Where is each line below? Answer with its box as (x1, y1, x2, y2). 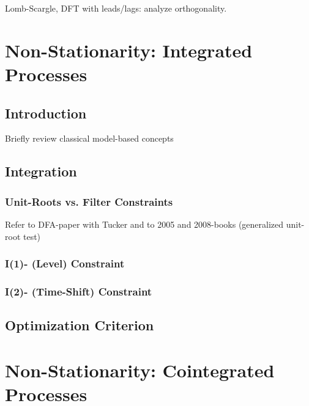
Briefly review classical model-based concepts (5, 132, 174, 145)
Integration (5, 162, 77, 181)
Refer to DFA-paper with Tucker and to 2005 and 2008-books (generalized (5, 217, 284, 230)
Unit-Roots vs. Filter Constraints (5, 194, 173, 209)
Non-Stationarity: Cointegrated (5, 357, 275, 382)
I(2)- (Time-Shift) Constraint (5, 283, 152, 299)
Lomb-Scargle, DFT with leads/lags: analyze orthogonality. (5, 2, 227, 14)
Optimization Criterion (5, 316, 154, 335)
